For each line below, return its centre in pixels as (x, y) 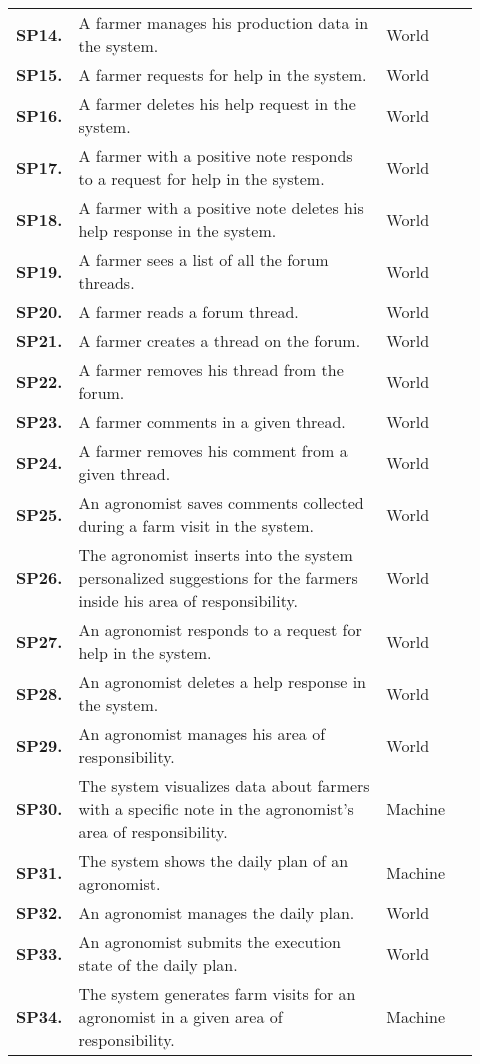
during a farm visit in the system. (196, 525)
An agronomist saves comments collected (221, 502)
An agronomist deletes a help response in (222, 681)
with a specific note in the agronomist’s (216, 808)
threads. (106, 282)
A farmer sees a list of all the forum (203, 259)
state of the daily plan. (158, 964)
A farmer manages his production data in (223, 22)
